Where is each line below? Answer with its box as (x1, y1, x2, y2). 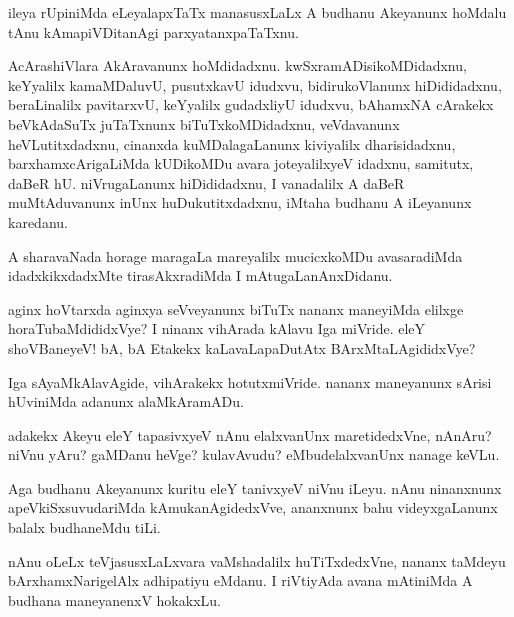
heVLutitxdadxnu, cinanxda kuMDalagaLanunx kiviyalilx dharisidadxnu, (8, 133, 456, 154)
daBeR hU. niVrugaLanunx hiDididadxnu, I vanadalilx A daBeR (8, 172, 405, 193)
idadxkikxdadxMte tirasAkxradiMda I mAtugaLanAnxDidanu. (8, 265, 393, 286)
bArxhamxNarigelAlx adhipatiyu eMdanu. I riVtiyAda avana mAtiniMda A (8, 570, 473, 591)
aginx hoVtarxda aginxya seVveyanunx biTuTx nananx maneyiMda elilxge (8, 298, 464, 319)
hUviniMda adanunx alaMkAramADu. (8, 391, 244, 412)
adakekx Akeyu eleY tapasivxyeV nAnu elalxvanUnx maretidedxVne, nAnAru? (8, 424, 492, 445)
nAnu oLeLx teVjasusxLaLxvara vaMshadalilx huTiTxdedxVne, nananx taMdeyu (8, 550, 506, 571)
